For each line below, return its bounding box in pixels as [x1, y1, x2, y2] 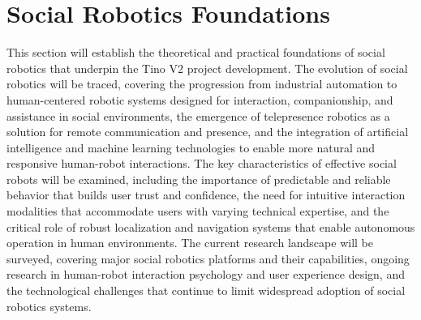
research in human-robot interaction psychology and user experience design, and [6, 266, 405, 283]
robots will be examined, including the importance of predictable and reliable [6, 170, 391, 187]
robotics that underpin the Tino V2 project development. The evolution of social [6, 59, 408, 76]
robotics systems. [6, 297, 92, 314]
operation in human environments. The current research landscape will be [6, 234, 373, 251]
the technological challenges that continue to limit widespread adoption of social [6, 282, 406, 299]
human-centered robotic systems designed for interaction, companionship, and [6, 91, 393, 108]
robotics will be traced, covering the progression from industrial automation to [6, 75, 397, 92]
